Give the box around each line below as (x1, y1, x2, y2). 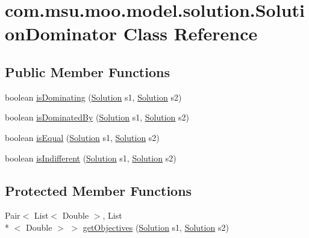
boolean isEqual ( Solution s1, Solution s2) (5, 131, 160, 143)
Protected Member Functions (5, 181, 192, 199)
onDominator (5, 21, 117, 46)
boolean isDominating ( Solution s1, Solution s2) (5, 90, 182, 103)
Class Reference (123, 21, 258, 46)
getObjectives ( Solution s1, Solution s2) (83, 221, 229, 233)
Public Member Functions (5, 62, 170, 81)
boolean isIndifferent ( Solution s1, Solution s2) (5, 151, 176, 164)
